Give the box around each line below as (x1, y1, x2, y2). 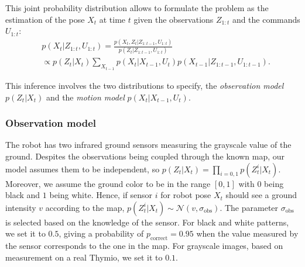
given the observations (133, 13, 214, 25)
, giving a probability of (59, 227, 144, 240)
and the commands (232, 13, 300, 25)
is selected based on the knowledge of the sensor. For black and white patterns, (5, 216, 289, 228)
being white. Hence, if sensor (49, 189, 153, 201)
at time (99, 13, 126, 25)
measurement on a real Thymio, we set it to (5, 251, 163, 263)
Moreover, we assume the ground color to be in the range (5, 177, 211, 189)
